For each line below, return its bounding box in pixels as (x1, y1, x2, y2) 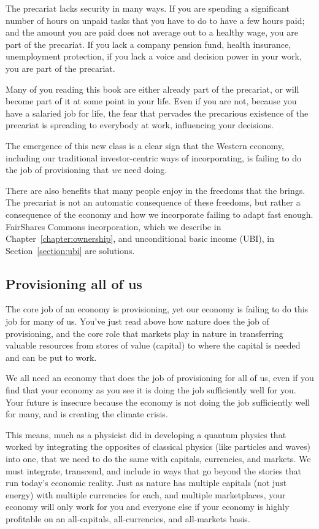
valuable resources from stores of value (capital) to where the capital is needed (6, 339, 301, 352)
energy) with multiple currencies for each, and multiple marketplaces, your (6, 488, 286, 501)
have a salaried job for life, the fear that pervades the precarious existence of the (6, 106, 309, 119)
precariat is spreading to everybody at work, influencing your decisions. (6, 118, 274, 131)
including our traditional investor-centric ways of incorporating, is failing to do (6, 151, 301, 164)
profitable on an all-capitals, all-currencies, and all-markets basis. (6, 512, 250, 525)
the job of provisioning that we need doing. (6, 163, 167, 176)
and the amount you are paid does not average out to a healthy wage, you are (6, 26, 298, 39)
